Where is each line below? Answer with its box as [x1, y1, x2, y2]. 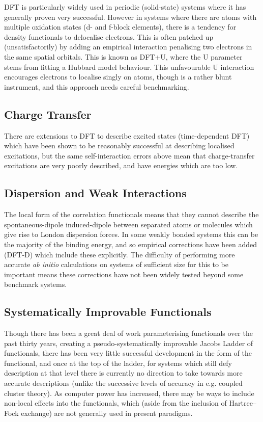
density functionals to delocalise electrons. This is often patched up [4, 31, 214, 42]
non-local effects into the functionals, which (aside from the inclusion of [4, 398, 227, 408]
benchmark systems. [4, 279, 67, 289]
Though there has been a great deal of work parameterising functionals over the [4, 328, 253, 338]
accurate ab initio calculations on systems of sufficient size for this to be [4, 259, 229, 270]
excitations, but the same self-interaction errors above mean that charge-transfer [4, 150, 255, 161]
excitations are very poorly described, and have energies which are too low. [4, 160, 238, 171]
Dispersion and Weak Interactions [4, 185, 187, 201]
